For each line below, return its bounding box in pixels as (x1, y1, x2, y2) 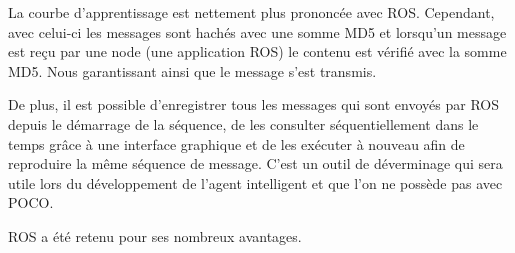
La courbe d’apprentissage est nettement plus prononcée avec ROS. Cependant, (8, 2, 495, 22)
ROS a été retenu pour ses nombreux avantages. (8, 225, 302, 246)
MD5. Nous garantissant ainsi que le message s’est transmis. (8, 60, 377, 81)
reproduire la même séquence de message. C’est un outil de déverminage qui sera (8, 153, 503, 174)
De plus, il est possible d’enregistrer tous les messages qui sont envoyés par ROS (8, 94, 500, 115)
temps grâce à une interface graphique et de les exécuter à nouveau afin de (8, 133, 465, 154)
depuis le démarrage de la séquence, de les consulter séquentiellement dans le (8, 113, 479, 134)
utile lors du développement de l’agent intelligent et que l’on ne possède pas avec (8, 172, 503, 193)
